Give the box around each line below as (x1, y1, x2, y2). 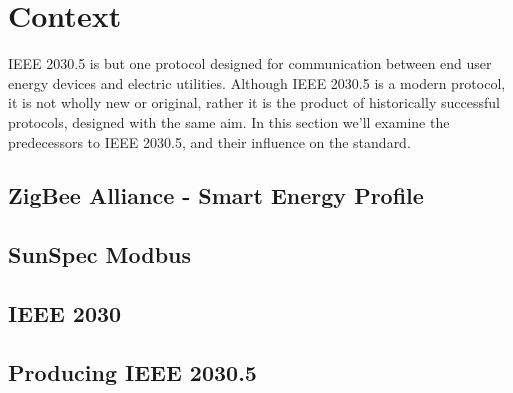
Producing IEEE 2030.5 (8, 356, 257, 387)
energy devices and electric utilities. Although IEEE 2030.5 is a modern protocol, (8, 72, 506, 93)
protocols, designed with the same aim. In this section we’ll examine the (8, 111, 450, 132)
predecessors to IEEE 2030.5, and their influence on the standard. (8, 131, 411, 152)
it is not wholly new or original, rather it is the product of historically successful (8, 92, 500, 113)
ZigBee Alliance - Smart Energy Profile (8, 180, 424, 211)
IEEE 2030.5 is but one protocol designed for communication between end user (8, 53, 492, 74)
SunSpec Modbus (8, 239, 192, 270)
